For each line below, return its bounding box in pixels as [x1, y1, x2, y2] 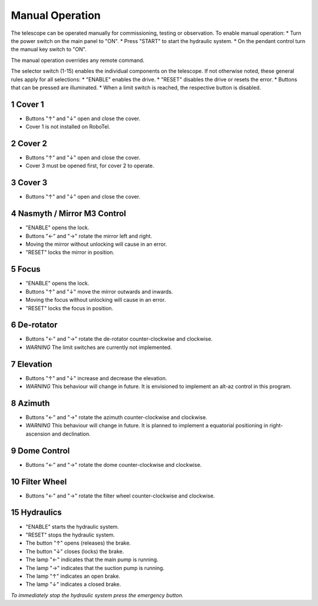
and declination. [52, 430, 91, 437]
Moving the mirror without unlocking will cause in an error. [25, 241, 167, 248]
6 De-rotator [11, 320, 58, 330]
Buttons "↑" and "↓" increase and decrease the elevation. [25, 374, 167, 381]
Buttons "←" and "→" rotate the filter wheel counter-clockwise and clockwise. [25, 492, 215, 499]
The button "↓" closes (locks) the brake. [25, 548, 124, 555]
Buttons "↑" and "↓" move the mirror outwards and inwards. [25, 288, 173, 295]
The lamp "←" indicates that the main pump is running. [25, 556, 158, 563]
